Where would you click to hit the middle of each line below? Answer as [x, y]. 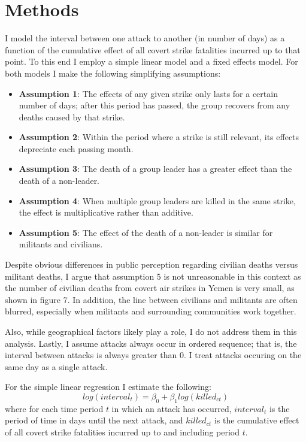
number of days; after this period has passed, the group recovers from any [154, 105]
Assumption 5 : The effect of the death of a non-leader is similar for [146, 232]
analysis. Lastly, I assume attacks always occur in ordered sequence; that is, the [151, 343]
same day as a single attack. [56, 366]
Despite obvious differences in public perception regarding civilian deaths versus [152, 264]
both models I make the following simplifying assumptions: [113, 73]
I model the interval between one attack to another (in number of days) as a [145, 38]
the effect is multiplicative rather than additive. [106, 212]
